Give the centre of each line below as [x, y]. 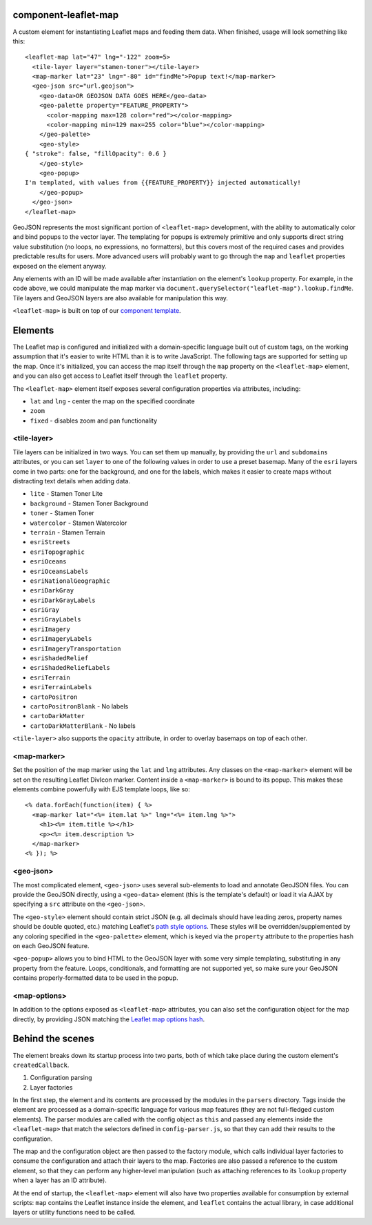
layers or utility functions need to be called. [74, 1213]
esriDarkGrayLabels [63, 600]
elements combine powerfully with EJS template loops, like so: [102, 789]
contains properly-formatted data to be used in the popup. [95, 978]
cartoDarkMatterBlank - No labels [83, 726]
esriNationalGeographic [70, 581]
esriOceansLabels [59, 571]
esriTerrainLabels [61, 687]
